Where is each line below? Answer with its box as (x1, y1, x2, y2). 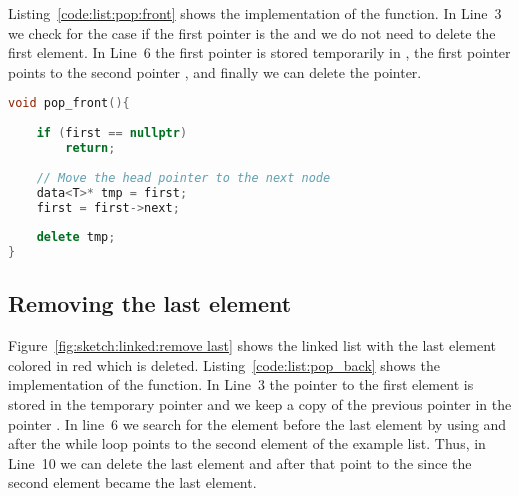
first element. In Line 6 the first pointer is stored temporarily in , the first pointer (8, 42, 511, 63)
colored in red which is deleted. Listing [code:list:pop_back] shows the (8, 354, 440, 375)
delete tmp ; (36, 230, 116, 245)
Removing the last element (8, 288, 292, 319)
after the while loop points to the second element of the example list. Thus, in (8, 433, 486, 454)
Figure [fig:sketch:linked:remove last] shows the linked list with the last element (8, 335, 497, 356)
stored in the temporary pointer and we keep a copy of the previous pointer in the (8, 393, 512, 414)
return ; (65, 141, 116, 155)
